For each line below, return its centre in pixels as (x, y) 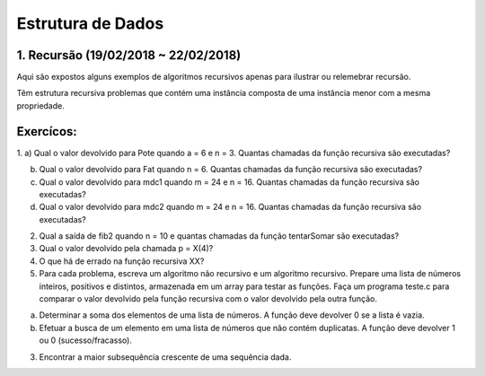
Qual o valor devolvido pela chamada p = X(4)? (126, 249)
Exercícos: (47, 131)
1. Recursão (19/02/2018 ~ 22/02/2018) (129, 55)
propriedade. (40, 105)
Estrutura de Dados (90, 23)
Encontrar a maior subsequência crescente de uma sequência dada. (165, 357)
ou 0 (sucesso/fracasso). (85, 340)
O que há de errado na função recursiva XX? (122, 261)
